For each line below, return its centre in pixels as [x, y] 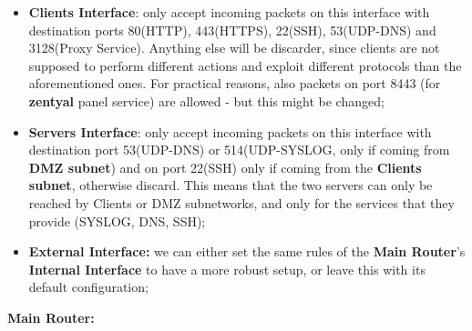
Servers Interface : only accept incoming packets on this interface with [230, 131]
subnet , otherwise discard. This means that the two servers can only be [231, 185]
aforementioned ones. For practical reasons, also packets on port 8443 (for [235, 83]
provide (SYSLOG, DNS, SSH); [117, 221]
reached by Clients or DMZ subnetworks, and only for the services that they [241, 202]
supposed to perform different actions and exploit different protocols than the [245, 65]
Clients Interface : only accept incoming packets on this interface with [229, 12]
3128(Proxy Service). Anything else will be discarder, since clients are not [234, 48]
